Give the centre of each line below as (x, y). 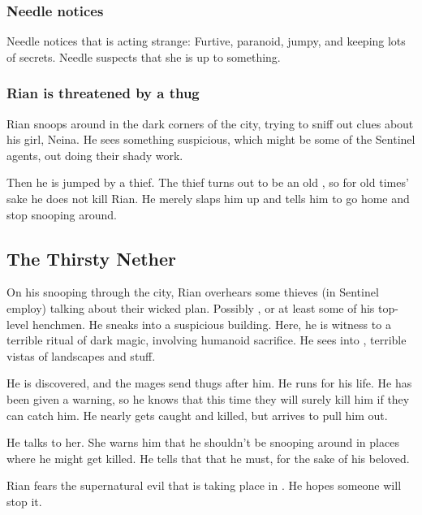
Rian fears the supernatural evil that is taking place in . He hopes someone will (204, 485)
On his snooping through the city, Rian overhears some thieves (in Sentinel (193, 292)
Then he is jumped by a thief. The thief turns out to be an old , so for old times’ (208, 182)
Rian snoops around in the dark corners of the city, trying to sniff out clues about (210, 123)
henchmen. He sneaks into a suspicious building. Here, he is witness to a (211, 324)
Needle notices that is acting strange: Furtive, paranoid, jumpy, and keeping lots (206, 41)
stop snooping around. (62, 214)
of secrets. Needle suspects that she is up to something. (144, 56)
